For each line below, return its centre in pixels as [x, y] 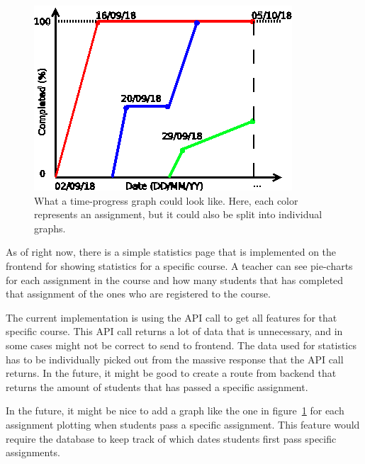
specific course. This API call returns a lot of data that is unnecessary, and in [174, 331]
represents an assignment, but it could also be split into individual [178, 214]
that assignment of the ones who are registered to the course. [138, 294]
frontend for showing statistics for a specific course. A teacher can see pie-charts [179, 265]
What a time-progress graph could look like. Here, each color [166, 200]
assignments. [33, 452]
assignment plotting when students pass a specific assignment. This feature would [183, 424]
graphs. [50, 228]
